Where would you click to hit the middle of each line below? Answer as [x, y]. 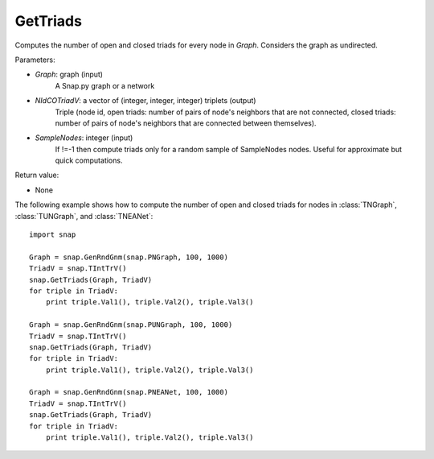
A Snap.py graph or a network [105, 85]
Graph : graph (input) [69, 74]
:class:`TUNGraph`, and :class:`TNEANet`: [84, 216]
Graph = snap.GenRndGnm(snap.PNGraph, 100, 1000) [129, 257]
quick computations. [89, 160]
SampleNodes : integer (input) [84, 138]
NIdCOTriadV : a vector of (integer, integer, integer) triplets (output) [145, 101]
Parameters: [35, 60]
